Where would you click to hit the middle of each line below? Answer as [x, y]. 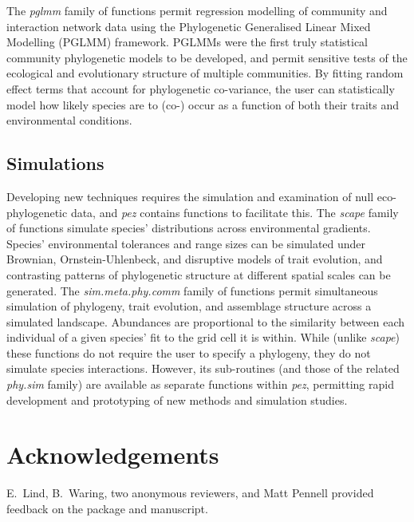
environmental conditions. [69, 120]
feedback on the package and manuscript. [107, 508]
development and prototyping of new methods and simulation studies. [177, 399]
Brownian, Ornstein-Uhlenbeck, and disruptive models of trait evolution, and [195, 259]
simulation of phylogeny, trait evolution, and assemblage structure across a [189, 306]
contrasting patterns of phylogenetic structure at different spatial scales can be [199, 274]
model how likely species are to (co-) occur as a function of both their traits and [203, 104]
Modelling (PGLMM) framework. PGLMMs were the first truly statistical [187, 42]
